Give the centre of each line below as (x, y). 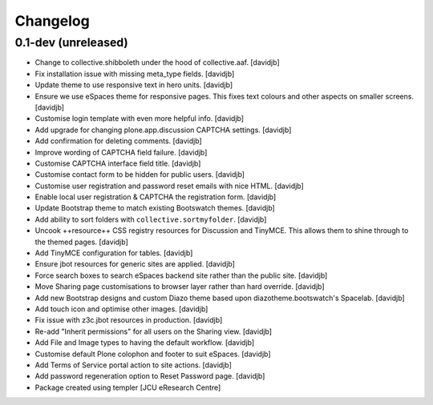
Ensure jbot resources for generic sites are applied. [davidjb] (135, 264)
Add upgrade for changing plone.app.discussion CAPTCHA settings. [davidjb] (163, 130)
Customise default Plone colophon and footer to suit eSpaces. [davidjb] (153, 354)
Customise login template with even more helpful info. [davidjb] (140, 118)
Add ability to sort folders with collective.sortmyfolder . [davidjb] (151, 219)
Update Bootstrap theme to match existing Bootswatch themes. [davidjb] (155, 208)
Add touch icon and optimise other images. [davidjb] (121, 309)
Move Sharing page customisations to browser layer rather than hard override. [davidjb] (180, 287)
